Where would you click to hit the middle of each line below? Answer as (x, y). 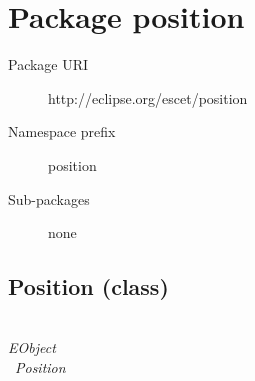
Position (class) (88, 286)
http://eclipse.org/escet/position (148, 97)
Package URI (48, 64)
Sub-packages (49, 198)
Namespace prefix (62, 131)
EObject (32, 347)
